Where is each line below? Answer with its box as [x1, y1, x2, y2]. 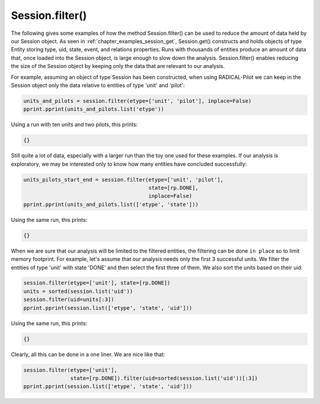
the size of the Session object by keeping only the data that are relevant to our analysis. [11, 63, 225, 70]
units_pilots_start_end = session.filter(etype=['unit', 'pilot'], [23, 176, 224, 183]
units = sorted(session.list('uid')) [23, 287, 133, 295]
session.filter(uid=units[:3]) [23, 296, 115, 303]
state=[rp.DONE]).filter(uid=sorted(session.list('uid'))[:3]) [70, 374, 258, 382]
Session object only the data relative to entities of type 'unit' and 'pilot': [11, 82, 185, 89]
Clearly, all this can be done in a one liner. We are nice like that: [11, 351, 165, 358]
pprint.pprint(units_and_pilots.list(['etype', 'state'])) [23, 201, 199, 208]
